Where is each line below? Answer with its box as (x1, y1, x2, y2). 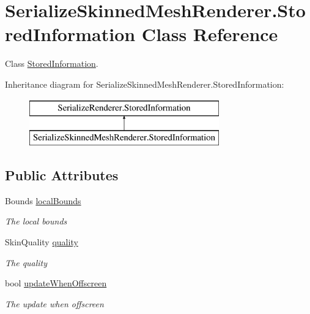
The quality (5, 256, 48, 269)
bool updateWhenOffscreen (5, 277, 107, 289)
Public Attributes (5, 166, 119, 185)
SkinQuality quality (5, 235, 78, 248)
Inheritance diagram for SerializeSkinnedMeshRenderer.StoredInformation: (5, 77, 284, 90)
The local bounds (5, 215, 67, 228)
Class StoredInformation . (5, 57, 98, 70)
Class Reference (141, 21, 278, 47)
